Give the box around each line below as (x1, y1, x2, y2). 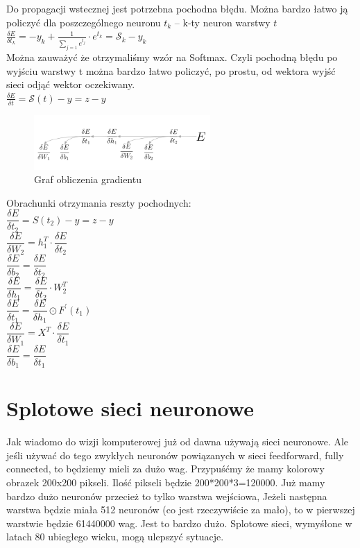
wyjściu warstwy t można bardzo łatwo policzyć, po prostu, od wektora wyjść (6, 63, 336, 78)
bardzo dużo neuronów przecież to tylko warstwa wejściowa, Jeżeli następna (6, 488, 327, 503)
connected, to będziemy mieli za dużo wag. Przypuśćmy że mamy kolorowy (6, 461, 325, 476)
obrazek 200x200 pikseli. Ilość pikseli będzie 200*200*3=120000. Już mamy (6, 474, 325, 489)
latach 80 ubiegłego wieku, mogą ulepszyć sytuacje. (6, 529, 224, 544)
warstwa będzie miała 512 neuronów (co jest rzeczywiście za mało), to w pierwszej (6, 502, 355, 517)
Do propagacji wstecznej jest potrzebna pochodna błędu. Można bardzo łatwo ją (6, 1, 348, 15)
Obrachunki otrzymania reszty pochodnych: (6, 195, 191, 209)
